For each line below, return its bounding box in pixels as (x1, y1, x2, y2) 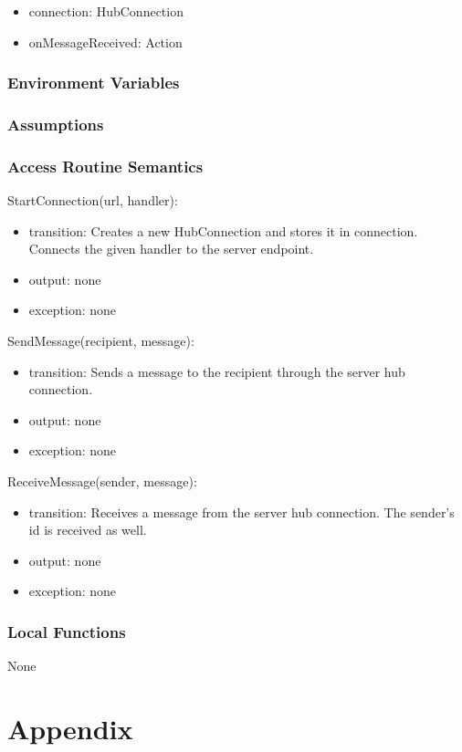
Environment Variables (7, 71, 180, 94)
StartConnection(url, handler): (7, 191, 178, 210)
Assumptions (7, 112, 104, 135)
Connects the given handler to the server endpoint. (28, 239, 314, 258)
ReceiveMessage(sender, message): (7, 472, 197, 491)
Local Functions (7, 620, 126, 642)
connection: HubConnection (28, 2, 184, 20)
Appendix (7, 710, 133, 747)
